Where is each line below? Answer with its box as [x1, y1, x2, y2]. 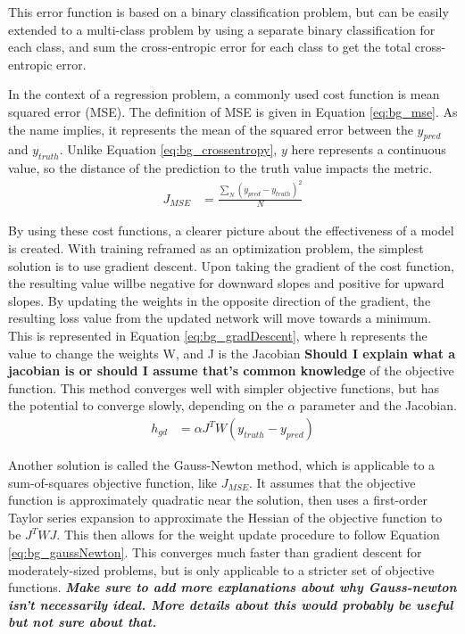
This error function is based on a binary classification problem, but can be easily [8, 3, 449, 21]
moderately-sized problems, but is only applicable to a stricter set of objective [8, 560, 435, 579]
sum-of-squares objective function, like [8, 473, 217, 491]
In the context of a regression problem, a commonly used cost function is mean [8, 85, 440, 103]
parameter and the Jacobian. [299, 396, 457, 415]
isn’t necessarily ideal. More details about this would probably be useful [8, 595, 453, 613]
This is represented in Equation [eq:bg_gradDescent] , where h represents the [8, 326, 428, 345]
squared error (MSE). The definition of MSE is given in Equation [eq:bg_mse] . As [8, 102, 458, 120]
